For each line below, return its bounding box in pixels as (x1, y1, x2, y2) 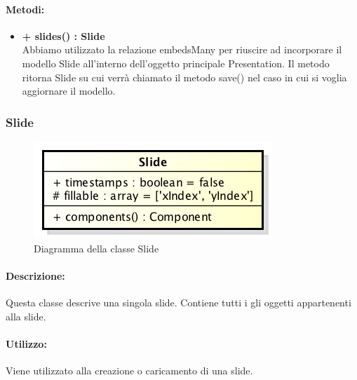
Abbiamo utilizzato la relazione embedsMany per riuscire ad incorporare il (22, 42, 342, 57)
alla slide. (6, 308, 46, 323)
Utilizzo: (6, 336, 47, 351)
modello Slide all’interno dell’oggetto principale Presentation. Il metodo (22, 55, 330, 70)
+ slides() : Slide (22, 28, 105, 43)
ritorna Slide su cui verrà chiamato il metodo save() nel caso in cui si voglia (22, 69, 347, 84)
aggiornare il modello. (22, 83, 116, 98)
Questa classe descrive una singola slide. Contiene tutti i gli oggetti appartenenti (6, 294, 351, 309)
